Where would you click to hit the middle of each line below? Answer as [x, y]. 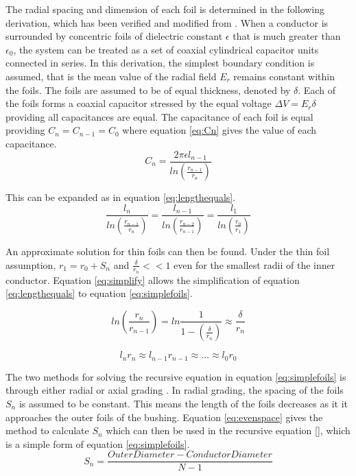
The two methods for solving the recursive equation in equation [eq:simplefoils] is [176, 376]
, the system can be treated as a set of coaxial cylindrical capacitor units [166, 49]
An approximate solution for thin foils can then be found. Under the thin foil [168, 251]
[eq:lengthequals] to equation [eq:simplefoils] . [99, 293]
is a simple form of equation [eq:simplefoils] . [98, 443]
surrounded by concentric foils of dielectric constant [114, 36]
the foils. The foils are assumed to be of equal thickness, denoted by [148, 90]
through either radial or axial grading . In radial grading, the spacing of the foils [175, 390]
